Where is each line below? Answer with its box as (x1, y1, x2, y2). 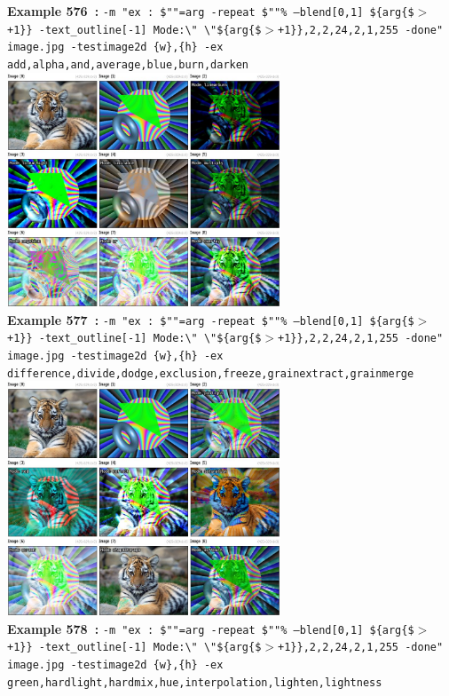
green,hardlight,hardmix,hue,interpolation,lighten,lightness (7, 676, 382, 689)
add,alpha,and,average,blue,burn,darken (7, 58, 249, 71)
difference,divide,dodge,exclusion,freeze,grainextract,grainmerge (7, 367, 414, 380)
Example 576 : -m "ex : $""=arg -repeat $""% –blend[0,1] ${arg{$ (7, 2, 414, 20)
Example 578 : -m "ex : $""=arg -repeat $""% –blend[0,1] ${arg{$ (7, 619, 414, 637)
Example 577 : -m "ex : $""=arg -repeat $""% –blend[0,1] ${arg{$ (7, 310, 414, 328)
